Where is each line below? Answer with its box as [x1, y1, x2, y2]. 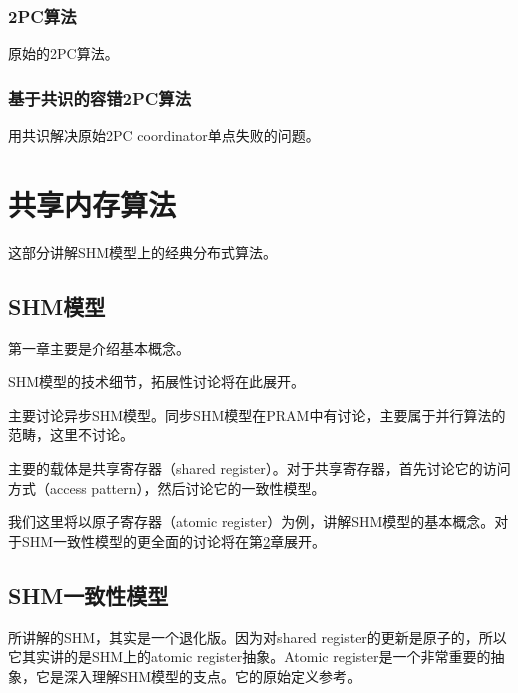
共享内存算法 [8, 183, 177, 224]
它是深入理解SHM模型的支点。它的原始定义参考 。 [35, 665, 362, 686]
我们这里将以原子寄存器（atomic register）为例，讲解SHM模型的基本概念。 [8, 511, 495, 532]
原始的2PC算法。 [8, 43, 119, 64]
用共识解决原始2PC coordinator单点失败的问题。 [8, 125, 320, 146]
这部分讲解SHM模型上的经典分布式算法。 [8, 241, 278, 262]
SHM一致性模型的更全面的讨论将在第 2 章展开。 [21, 530, 327, 551]
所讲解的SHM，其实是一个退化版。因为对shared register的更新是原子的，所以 [8, 626, 507, 647]
